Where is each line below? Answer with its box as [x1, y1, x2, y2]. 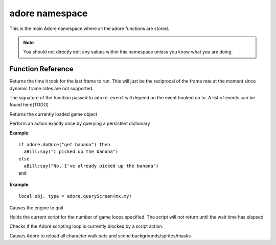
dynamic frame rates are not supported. [9, 85, 94, 91]
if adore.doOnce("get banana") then [18, 142, 110, 147]
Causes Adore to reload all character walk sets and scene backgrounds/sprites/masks [9, 232, 191, 239]
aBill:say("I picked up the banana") [24, 149, 119, 155]
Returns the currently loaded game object [9, 111, 97, 117]
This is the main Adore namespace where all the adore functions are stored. [9, 25, 170, 32]
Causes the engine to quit [9, 204, 64, 211]
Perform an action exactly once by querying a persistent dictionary [9, 120, 150, 127]
